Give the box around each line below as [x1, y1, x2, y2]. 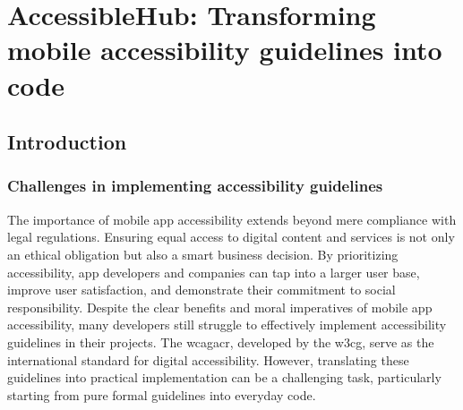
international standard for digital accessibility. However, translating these [7, 350, 409, 369]
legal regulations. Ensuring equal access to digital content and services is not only [7, 227, 455, 246]
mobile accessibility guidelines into [7, 31, 442, 68]
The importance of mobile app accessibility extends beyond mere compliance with [7, 209, 457, 228]
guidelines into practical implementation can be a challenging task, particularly [7, 368, 442, 387]
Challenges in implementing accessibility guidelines [7, 175, 383, 197]
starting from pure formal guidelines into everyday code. [7, 385, 316, 404]
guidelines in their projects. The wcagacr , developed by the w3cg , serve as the [7, 332, 434, 351]
